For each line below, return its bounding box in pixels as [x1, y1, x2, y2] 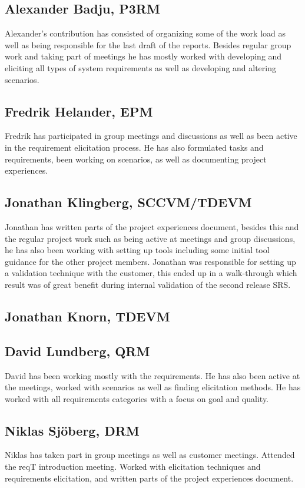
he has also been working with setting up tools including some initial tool [5, 244, 270, 256]
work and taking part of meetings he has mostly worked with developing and [5, 50, 282, 62]
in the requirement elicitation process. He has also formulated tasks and [5, 141, 264, 153]
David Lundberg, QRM [5, 341, 150, 360]
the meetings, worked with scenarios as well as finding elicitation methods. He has [5, 381, 301, 393]
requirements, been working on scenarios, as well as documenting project [5, 152, 267, 165]
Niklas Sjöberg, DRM [5, 421, 140, 439]
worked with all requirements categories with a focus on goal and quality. [5, 392, 268, 404]
